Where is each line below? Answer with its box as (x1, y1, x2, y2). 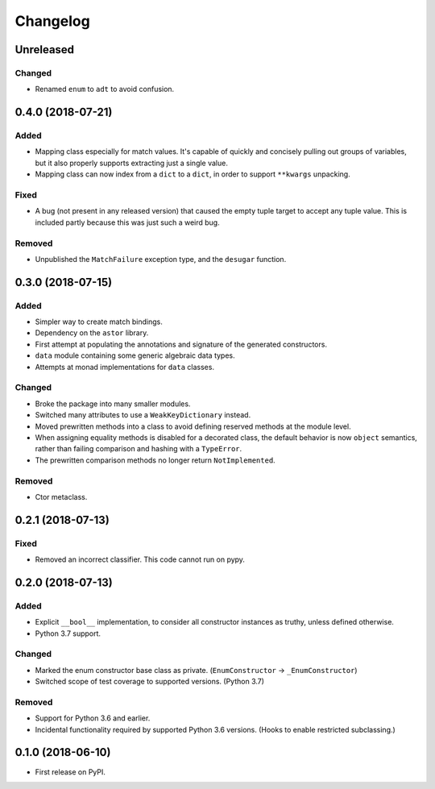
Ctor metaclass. (35, 492, 88, 501)
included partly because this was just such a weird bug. (35, 218, 221, 227)
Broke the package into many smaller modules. (35, 399, 191, 409)
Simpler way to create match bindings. (35, 317, 163, 326)
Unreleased (14, 43, 75, 56)
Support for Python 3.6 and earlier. (35, 713, 151, 723)
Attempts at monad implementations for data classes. (35, 362, 215, 372)
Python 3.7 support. (35, 629, 101, 638)
